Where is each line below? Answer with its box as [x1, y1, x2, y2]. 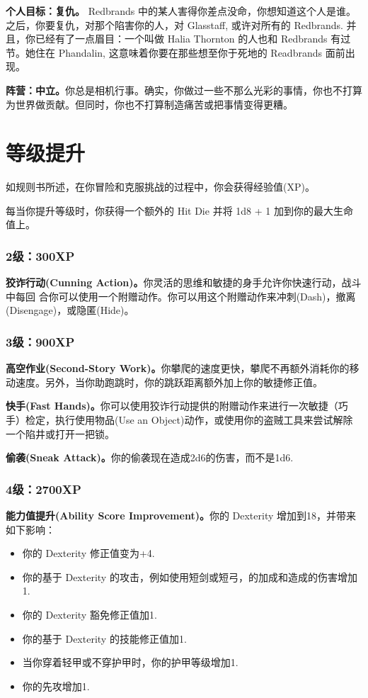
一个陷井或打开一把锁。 [6, 426, 115, 441]
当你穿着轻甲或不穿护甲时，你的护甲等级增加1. [22, 655, 238, 670]
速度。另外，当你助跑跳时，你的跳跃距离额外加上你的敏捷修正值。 [15, 374, 323, 389]
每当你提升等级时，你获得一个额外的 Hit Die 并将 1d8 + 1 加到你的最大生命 [6, 203, 353, 218]
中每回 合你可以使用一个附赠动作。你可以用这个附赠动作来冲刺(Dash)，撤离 [6, 288, 356, 303]
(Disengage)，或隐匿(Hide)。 [6, 303, 134, 317]
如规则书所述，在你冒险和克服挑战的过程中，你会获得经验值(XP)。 [6, 179, 315, 194]
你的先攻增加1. [22, 678, 90, 693]
